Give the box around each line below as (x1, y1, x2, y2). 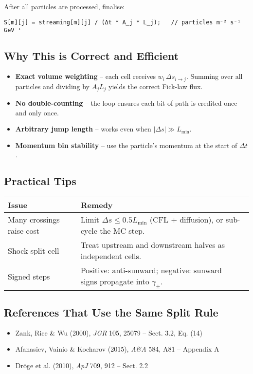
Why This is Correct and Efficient (4, 48, 179, 63)
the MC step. (100, 225, 145, 237)
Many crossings (8, 214, 60, 225)
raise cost (8, 225, 40, 237)
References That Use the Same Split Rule (4, 304, 218, 319)
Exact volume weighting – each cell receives (15, 71, 156, 81)
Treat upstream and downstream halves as (80, 239, 225, 251)
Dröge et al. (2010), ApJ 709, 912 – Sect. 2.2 (15, 360, 148, 370)
